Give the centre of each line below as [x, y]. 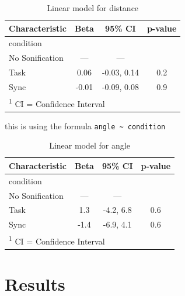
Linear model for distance [93, 8]
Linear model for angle [90, 145]
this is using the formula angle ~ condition [85, 125]
